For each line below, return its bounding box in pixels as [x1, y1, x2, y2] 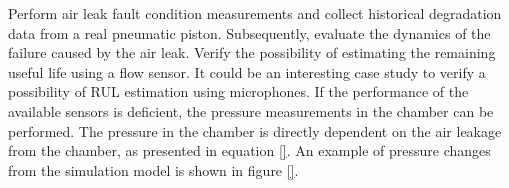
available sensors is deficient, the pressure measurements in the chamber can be [8, 100, 494, 121]
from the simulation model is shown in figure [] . [8, 159, 299, 180]
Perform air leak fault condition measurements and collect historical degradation [8, 3, 502, 23]
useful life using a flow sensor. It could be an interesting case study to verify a [8, 61, 486, 82]
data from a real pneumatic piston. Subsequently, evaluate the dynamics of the [8, 22, 491, 43]
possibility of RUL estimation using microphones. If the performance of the [8, 81, 469, 102]
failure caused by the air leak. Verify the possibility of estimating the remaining [8, 42, 496, 63]
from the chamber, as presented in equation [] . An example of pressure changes [8, 140, 491, 161]
